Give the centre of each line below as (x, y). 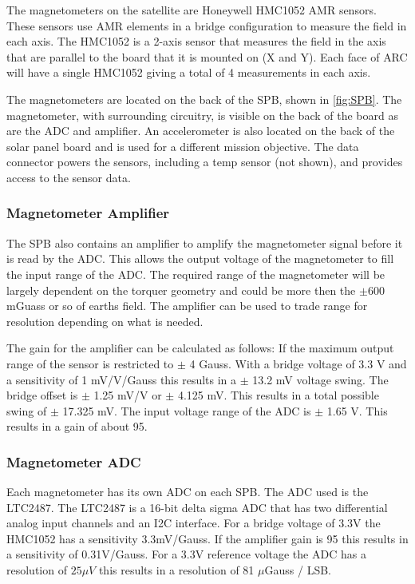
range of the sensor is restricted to (90, 363)
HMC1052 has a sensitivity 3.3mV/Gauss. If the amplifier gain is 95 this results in (207, 538)
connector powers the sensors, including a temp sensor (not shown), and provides (205, 162)
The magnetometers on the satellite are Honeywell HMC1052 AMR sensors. (192, 10)
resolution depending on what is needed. (105, 321)
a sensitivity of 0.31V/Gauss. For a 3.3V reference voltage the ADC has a (186, 554)
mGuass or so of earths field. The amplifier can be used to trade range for (187, 306)
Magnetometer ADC (74, 461)
